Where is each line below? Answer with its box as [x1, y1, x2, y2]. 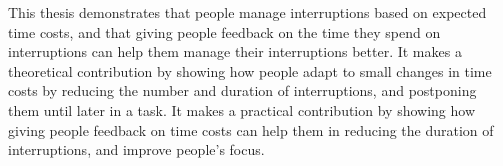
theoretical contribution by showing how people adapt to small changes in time [8, 60, 492, 81]
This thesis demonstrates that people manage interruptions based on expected [8, 2, 487, 22]
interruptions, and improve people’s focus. [8, 139, 265, 160]
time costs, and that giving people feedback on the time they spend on [8, 21, 441, 42]
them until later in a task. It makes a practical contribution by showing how [8, 99, 476, 120]
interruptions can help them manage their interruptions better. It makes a [8, 41, 462, 62]
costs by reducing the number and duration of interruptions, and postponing [8, 80, 477, 101]
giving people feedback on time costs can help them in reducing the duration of [8, 119, 494, 140]
